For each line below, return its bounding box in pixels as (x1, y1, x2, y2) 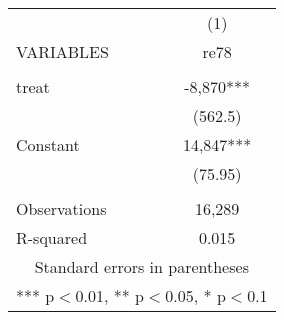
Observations (16, 197, 107, 220)
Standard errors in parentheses (34, 255, 249, 278)
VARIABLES (16, 40, 109, 63)
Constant (16, 133, 80, 156)
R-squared (16, 226, 88, 249)
